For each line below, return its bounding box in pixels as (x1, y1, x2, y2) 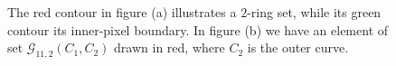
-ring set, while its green (247, 3, 382, 21)
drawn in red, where (114, 38, 225, 57)
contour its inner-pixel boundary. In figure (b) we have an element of (7, 20, 389, 39)
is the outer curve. (247, 38, 349, 57)
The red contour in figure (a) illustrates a (7, 3, 237, 21)
